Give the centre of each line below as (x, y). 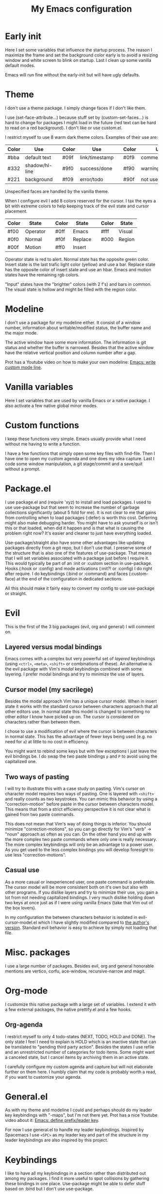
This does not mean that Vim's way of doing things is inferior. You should (78, 824)
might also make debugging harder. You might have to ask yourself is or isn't (81, 522)
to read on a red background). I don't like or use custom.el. (64, 128)
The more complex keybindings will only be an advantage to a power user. (79, 844)
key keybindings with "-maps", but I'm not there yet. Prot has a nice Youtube (81, 1115)
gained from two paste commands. (40, 814)
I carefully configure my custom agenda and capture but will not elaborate (79, 1066)
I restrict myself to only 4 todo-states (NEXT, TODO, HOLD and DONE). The (80, 1036)
